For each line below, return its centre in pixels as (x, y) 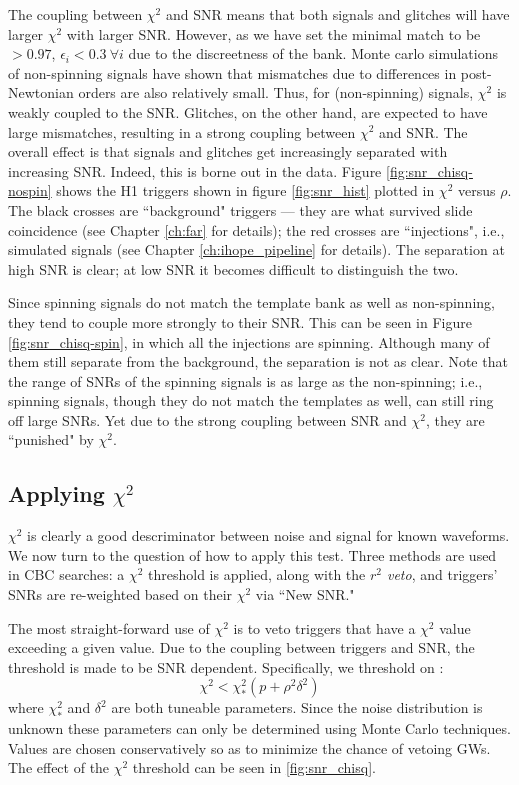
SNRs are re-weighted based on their (120, 594)
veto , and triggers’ (442, 574)
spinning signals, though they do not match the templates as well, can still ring (251, 400)
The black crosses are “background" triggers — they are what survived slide (240, 209)
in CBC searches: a (66, 574)
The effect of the (59, 767)
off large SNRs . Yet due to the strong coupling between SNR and (207, 419)
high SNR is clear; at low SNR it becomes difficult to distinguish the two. (233, 268)
